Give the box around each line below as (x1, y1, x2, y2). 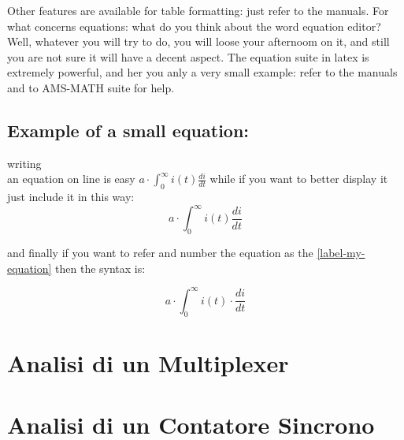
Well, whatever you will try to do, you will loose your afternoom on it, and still (7, 33, 390, 50)
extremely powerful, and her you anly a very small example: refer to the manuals (7, 64, 398, 80)
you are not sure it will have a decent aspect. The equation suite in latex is (7, 48, 369, 65)
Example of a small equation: (7, 117, 250, 142)
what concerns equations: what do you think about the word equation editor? (7, 17, 381, 34)
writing (7, 155, 42, 171)
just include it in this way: (7, 188, 135, 205)
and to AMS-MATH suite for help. (7, 79, 175, 95)
